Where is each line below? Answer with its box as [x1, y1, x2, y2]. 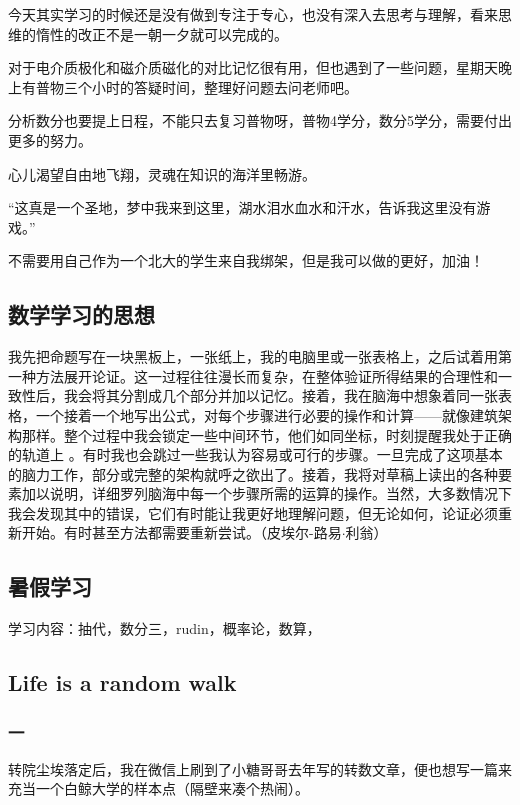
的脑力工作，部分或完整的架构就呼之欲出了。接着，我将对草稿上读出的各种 [8, 463, 498, 484]
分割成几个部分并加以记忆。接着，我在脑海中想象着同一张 [119, 385, 498, 406]
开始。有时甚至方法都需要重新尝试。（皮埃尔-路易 [21, 522, 342, 543]
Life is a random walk [8, 667, 237, 698]
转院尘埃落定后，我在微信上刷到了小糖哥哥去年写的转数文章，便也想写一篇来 [8, 758, 512, 779]
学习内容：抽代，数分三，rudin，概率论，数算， [8, 618, 321, 639]
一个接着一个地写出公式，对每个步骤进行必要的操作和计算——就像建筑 [35, 404, 498, 425]
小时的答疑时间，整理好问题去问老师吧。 [91, 76, 358, 97]
